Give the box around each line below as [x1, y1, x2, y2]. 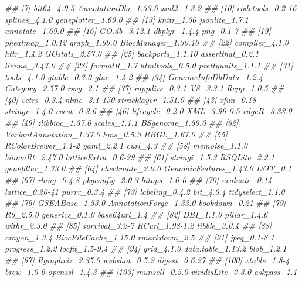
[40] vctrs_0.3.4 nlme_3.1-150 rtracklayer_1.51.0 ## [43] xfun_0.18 [5, 93, 256, 105]
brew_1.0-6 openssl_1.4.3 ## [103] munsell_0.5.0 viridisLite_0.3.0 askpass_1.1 [5, 265, 297, 277]
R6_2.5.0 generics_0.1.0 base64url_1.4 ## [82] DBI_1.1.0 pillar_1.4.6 [5, 208, 268, 220]
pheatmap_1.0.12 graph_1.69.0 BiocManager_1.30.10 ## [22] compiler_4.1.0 [5, 36, 289, 48]
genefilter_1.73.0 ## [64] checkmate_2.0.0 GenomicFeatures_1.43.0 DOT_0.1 [5, 162, 292, 174]
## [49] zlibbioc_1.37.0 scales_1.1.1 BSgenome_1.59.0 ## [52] [5, 116, 239, 128]
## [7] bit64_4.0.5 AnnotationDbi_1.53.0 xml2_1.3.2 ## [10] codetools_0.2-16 [5, 2, 297, 13]
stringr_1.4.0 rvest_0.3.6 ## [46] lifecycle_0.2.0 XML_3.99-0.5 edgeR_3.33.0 [5, 105, 292, 117]
